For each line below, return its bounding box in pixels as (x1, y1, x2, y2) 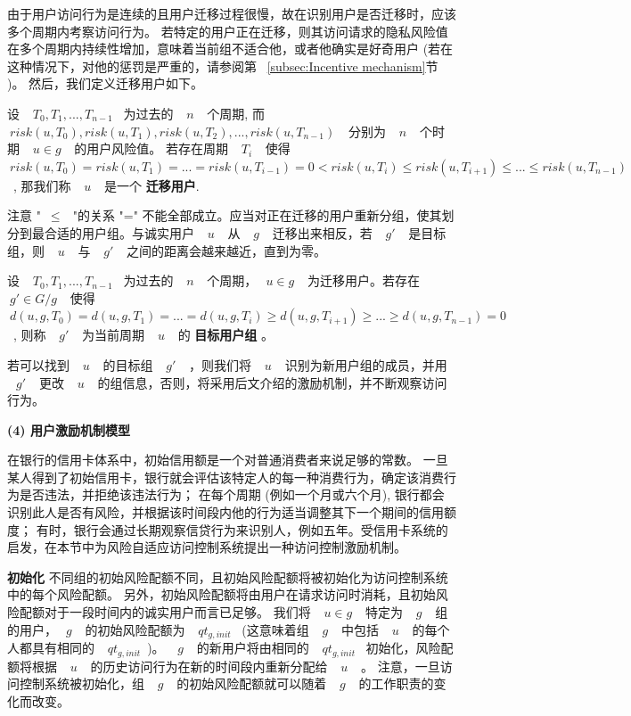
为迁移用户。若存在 (307, 271, 421, 290)
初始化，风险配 (365, 638, 454, 657)
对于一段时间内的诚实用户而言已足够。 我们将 (44, 603, 311, 621)
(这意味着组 (242, 620, 309, 638)
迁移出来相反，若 (272, 223, 373, 242)
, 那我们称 (12, 176, 71, 194)
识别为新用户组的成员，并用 (284, 355, 447, 374)
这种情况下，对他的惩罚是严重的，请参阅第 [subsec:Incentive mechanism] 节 (7, 56, 438, 75)
